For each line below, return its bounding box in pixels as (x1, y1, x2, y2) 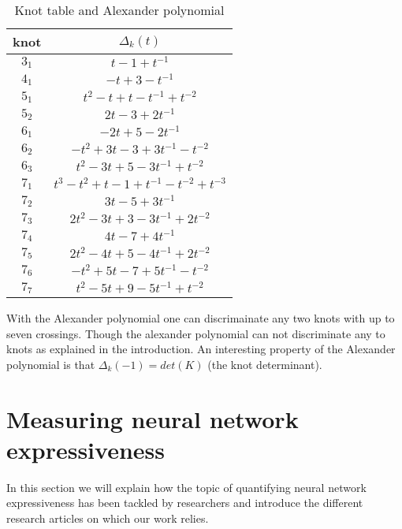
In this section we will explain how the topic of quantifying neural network (6, 479, 367, 495)
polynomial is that (6, 356, 95, 372)
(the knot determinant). (207, 356, 322, 372)
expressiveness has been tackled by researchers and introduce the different (6, 494, 363, 511)
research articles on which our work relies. (6, 509, 209, 526)
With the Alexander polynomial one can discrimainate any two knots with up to (6, 310, 395, 326)
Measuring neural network (6, 402, 299, 434)
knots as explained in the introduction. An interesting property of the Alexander (6, 341, 396, 357)
